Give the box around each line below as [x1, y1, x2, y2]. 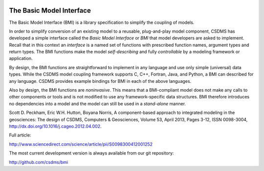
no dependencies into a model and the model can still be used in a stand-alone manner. [9, 100, 186, 107]
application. [9, 56, 33, 61]
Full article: [9, 132, 31, 138]
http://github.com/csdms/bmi [9, 159, 68, 165]
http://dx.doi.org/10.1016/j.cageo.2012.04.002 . [9, 123, 102, 129]
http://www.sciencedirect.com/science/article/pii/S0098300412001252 [9, 141, 153, 147]
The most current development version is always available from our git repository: [9, 150, 174, 156]
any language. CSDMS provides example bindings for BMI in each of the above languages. [9, 78, 192, 84]
